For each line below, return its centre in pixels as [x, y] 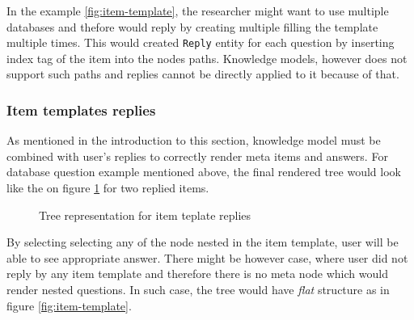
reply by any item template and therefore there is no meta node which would [197, 274]
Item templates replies [81, 109]
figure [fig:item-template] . [69, 305]
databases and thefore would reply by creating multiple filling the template [192, 26]
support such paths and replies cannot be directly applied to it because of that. [203, 74]
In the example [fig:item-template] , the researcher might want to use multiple [198, 11]
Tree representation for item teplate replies [145, 215]
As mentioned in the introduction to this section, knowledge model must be [194, 140]
